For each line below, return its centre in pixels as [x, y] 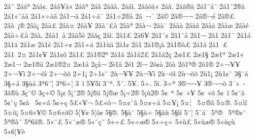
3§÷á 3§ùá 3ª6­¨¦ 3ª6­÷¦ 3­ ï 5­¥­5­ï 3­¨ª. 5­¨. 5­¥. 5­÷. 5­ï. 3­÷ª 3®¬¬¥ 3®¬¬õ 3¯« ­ [125, 83]
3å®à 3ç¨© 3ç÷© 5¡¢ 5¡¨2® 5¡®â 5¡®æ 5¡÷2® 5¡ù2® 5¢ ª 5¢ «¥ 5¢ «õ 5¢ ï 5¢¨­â [125, 93]
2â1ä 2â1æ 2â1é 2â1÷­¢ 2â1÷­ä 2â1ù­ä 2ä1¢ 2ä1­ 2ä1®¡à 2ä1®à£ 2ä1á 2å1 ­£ [116, 44]
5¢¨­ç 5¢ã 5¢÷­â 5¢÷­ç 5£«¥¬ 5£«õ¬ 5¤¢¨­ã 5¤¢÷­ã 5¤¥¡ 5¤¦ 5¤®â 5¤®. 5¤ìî [126, 102]
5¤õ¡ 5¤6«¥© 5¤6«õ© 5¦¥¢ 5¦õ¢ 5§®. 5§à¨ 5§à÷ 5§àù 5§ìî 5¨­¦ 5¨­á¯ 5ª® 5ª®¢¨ [125, 112]
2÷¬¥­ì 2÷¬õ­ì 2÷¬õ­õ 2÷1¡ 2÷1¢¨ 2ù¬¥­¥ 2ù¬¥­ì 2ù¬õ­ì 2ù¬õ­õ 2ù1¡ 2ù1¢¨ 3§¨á [126, 73]
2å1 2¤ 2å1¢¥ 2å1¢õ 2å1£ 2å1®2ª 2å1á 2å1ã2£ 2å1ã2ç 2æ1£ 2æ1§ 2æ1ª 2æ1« [124, 54]
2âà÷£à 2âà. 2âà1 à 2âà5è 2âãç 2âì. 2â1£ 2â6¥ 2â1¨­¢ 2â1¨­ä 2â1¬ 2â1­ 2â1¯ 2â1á [127, 35]
